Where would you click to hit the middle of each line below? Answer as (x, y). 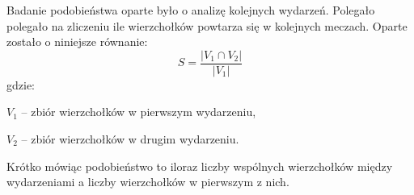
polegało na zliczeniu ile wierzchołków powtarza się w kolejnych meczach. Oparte (207, 25)
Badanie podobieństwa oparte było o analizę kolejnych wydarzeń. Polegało (191, 10)
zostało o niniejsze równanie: (77, 41)
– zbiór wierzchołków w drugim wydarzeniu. (130, 139)
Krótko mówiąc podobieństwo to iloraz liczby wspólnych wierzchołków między (200, 166)
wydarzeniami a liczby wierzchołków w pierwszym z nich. (148, 182)
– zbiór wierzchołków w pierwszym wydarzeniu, (139, 112)
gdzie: (21, 84)
